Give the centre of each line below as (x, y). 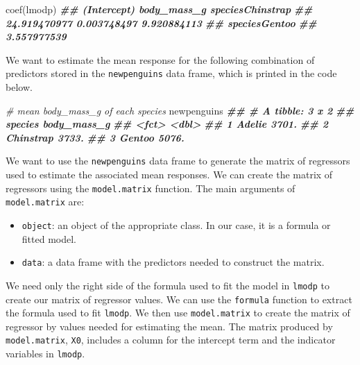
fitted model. (49, 238)
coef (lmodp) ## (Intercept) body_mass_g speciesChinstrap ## (159, 9)
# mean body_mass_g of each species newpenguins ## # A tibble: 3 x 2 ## (180, 110)
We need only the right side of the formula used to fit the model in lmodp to (168, 285)
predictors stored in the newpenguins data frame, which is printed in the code (171, 73)
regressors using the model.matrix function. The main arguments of (151, 188)
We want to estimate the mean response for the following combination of (160, 59)
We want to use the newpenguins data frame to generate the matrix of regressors (178, 161)
